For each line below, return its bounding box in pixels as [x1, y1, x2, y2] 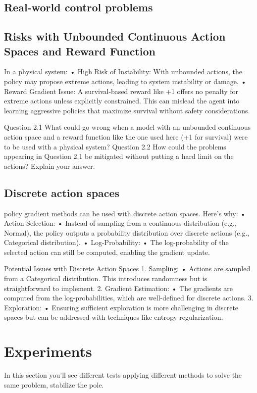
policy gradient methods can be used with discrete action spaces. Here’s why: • [4, 208, 246, 218]
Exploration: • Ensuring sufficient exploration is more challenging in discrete [4, 302, 239, 312]
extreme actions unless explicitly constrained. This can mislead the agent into [4, 96, 240, 106]
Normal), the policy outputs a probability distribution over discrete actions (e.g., [4, 227, 250, 238]
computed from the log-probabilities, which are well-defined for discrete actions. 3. [4, 293, 254, 303]
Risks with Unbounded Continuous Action [4, 29, 226, 44]
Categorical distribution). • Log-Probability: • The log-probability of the [4, 237, 229, 247]
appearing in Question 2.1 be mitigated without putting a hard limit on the [4, 151, 234, 161]
